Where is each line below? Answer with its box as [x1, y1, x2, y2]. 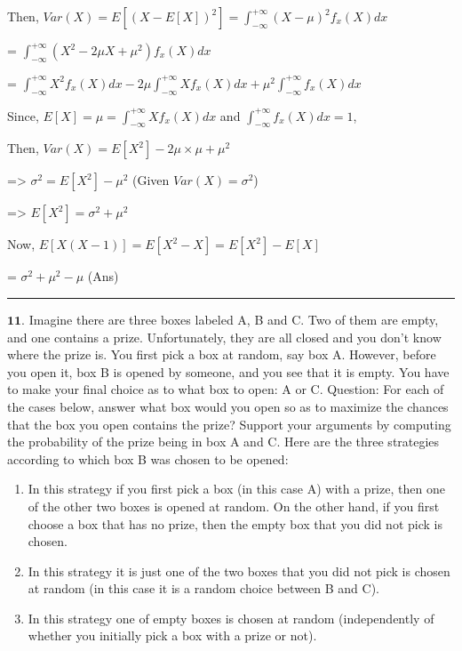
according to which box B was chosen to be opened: [7, 449, 289, 468]
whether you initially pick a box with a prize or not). [28, 626, 317, 645]
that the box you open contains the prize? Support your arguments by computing [7, 414, 451, 433]
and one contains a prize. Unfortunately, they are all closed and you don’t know [7, 327, 442, 346]
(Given [132, 171, 170, 189]
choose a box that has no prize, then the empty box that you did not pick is [28, 514, 442, 533]
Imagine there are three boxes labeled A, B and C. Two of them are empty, [28, 309, 439, 328]
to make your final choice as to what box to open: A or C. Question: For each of [7, 380, 444, 398]
